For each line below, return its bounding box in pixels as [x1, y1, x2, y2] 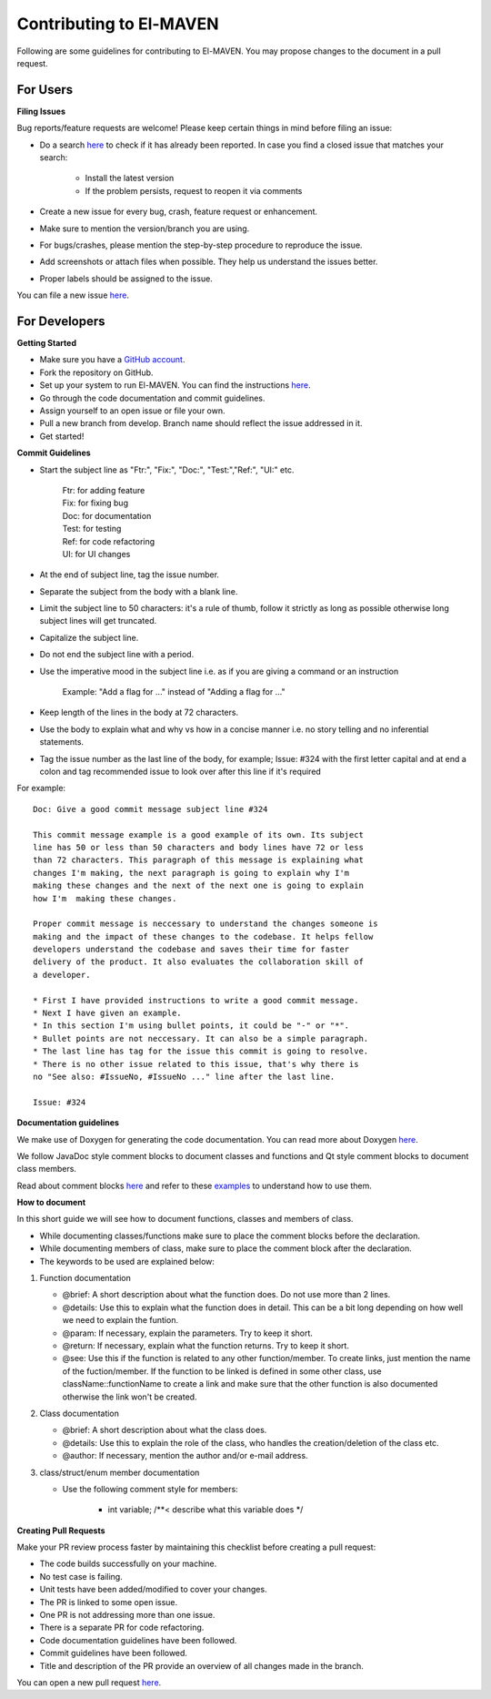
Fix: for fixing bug [62, 497, 129, 509]
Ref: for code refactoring [62, 535, 155, 546]
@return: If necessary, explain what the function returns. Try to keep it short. [62, 1340, 350, 1351]
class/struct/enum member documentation [39, 1467, 200, 1478]
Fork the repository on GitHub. [39, 367, 154, 378]
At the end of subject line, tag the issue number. [39, 569, 220, 580]
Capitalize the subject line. [39, 632, 139, 643]
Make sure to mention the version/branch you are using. [39, 223, 250, 234]
